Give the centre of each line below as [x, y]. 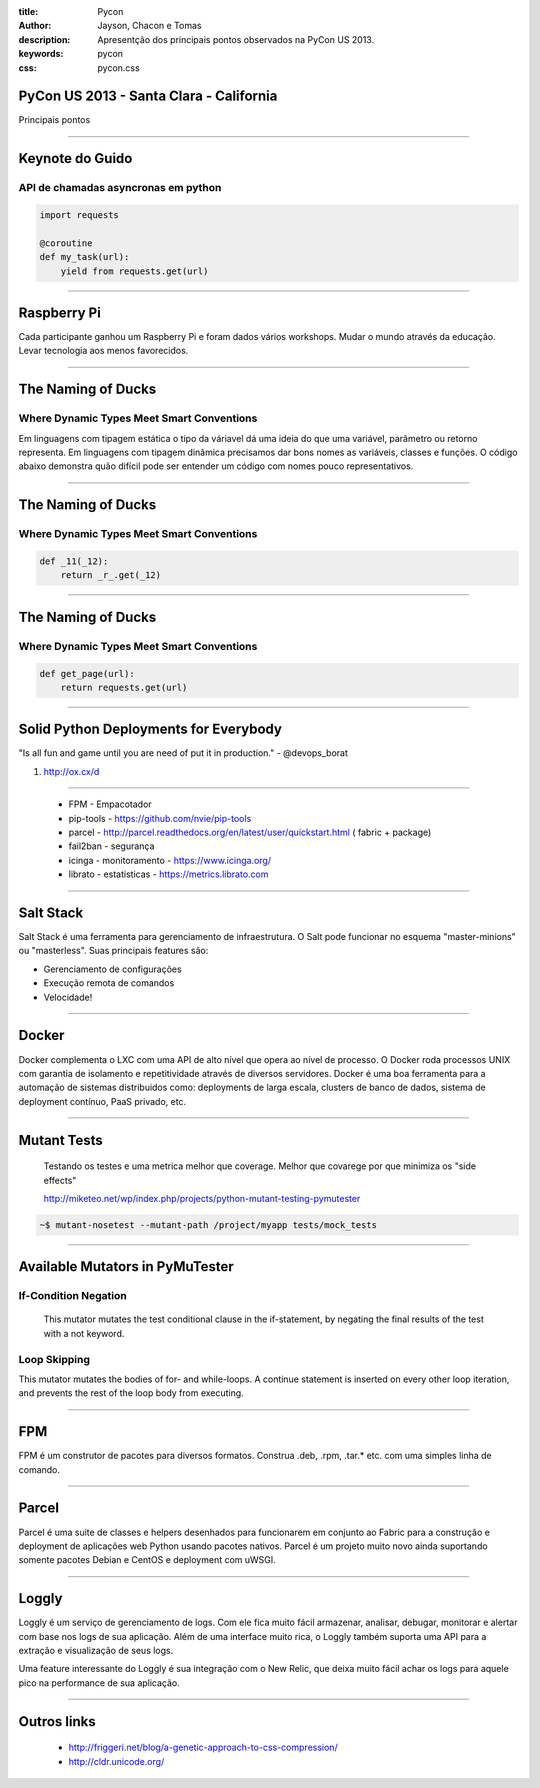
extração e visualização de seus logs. [96, 1651]
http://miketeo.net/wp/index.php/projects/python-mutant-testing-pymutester [202, 1198]
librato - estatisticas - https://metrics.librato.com [168, 874]
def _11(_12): [74, 561]
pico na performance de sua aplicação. [99, 1682]
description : [44, 39]
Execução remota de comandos [109, 983]
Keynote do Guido [75, 158]
